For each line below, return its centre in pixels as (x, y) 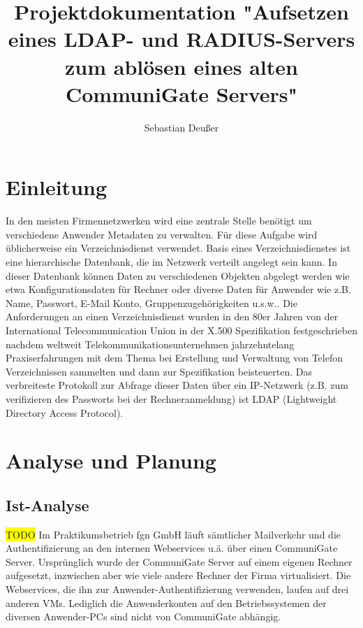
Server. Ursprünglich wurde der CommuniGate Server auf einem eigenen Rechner (179, 561)
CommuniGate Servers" (181, 93)
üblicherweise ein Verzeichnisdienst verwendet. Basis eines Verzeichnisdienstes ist (178, 248)
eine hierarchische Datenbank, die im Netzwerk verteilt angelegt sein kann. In (171, 262)
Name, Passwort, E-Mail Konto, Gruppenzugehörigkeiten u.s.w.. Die (151, 302)
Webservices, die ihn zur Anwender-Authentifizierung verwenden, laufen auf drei (177, 589)
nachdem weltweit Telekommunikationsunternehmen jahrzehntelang (150, 344)
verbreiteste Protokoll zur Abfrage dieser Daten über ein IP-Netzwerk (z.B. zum (177, 385)
